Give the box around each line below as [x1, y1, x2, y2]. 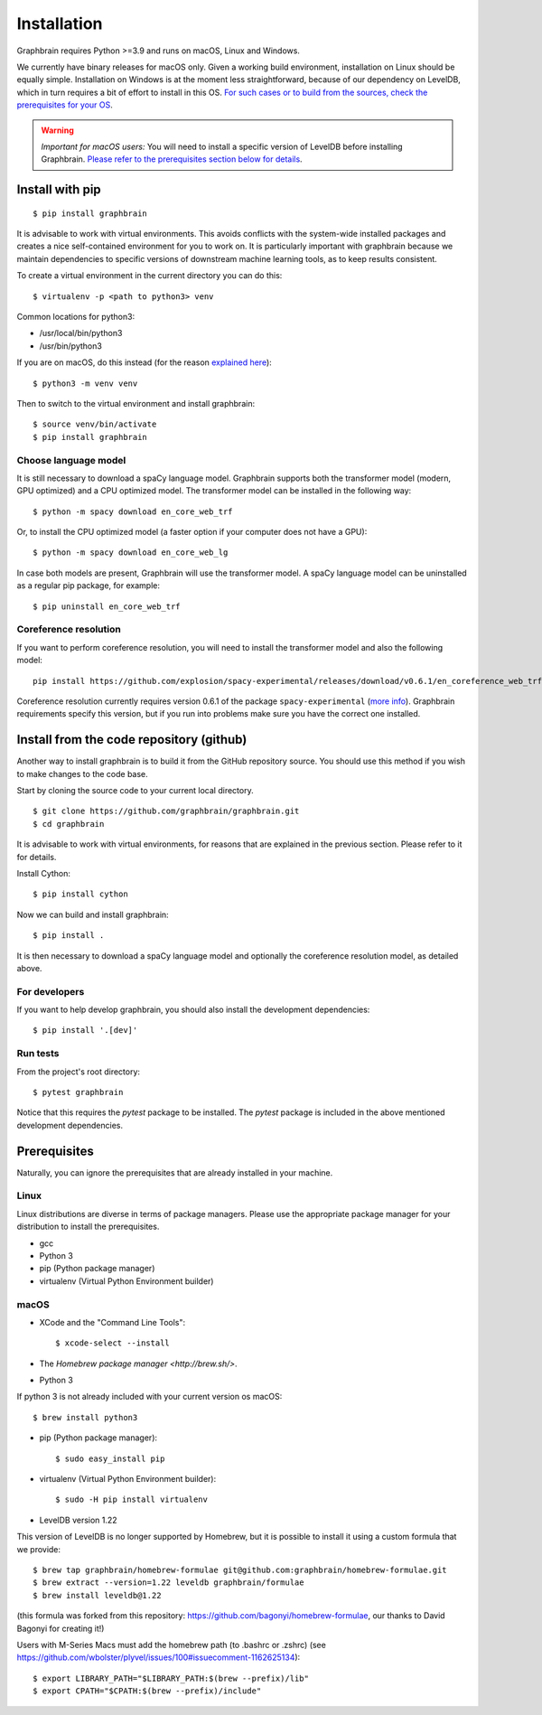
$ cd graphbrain [33, 819, 105, 829]
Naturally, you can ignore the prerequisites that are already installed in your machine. [16, 1167, 333, 1178]
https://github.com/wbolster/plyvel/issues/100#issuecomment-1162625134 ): [16, 1652, 301, 1663]
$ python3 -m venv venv [33, 378, 138, 389]
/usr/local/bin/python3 [39, 328, 123, 339]
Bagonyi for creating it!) [16, 1623, 105, 1634]
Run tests [16, 1047, 60, 1060]
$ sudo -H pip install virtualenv [55, 1495, 208, 1504]
